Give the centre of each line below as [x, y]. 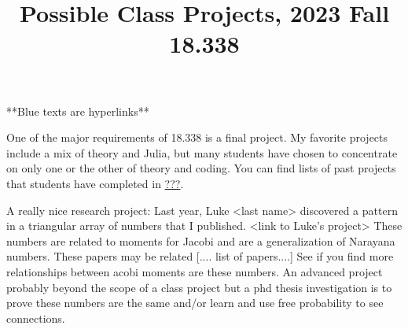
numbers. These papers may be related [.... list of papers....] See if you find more [200, 256]
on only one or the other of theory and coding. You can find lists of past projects [201, 168]
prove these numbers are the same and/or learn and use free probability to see [195, 303]
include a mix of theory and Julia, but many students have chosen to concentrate [202, 152]
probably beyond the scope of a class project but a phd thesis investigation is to [199, 287]
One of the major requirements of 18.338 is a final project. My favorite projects [197, 137]
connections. [36, 318]
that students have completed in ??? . [95, 183]
